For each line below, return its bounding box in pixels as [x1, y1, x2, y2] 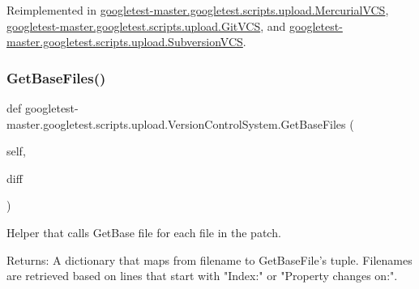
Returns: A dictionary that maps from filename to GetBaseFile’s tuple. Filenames [6, 251, 413, 268]
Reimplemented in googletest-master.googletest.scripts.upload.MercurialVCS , [6, 2, 389, 18]
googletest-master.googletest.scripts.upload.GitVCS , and [6, 17, 286, 34]
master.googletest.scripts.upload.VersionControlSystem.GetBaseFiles [6, 115, 346, 132]
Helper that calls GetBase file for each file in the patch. [6, 223, 281, 240]
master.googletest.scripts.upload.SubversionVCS [6, 33, 243, 50]
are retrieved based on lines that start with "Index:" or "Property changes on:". [6, 267, 398, 284]
